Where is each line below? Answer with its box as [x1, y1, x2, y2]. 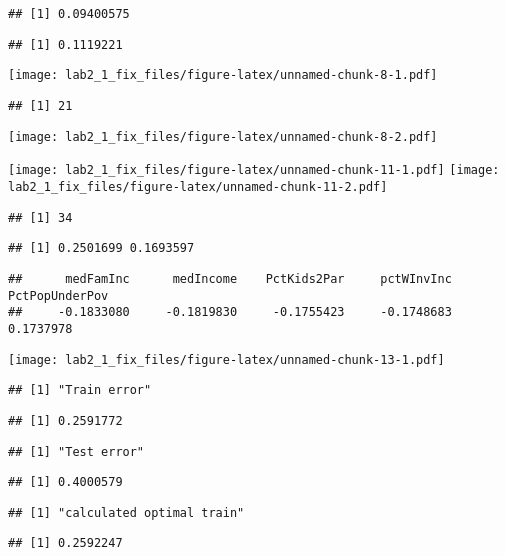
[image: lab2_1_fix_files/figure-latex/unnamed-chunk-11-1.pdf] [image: [8, 163, 500, 178]
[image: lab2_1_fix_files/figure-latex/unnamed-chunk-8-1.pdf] [8, 68, 438, 83]
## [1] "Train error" [8, 383, 152, 398]
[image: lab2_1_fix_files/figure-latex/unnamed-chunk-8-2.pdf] [8, 129, 438, 144]
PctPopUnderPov [8, 288, 109, 303]
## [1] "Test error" [8, 444, 145, 459]
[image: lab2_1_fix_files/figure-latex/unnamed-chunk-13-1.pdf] [8, 352, 445, 367]
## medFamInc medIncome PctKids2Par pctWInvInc [8, 271, 452, 286]
